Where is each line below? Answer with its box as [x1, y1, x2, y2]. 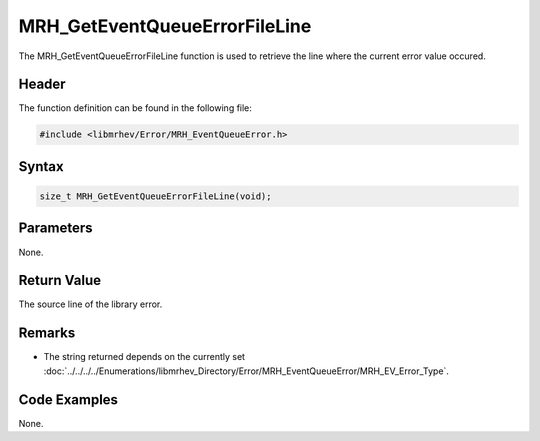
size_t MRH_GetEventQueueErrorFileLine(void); [39, 191, 272, 202]
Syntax [18, 158, 64, 175]
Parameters [18, 220, 93, 237]
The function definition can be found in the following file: [18, 102, 252, 114]
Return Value [18, 272, 102, 289]
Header [18, 76, 66, 93]
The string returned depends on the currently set [43, 351, 245, 363]
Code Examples [18, 391, 119, 408]
